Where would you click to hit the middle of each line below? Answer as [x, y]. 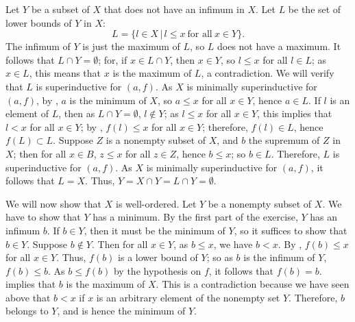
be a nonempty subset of [260, 203]
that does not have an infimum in [174, 9]
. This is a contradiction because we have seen [253, 284]
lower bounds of [39, 22]
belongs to [27, 311]
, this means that [65, 73]
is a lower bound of [158, 257]
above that [28, 297]
